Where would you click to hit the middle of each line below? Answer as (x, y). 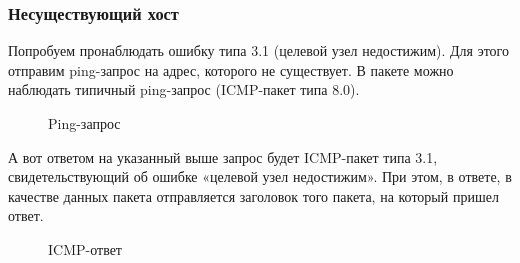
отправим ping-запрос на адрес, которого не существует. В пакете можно (231, 69)
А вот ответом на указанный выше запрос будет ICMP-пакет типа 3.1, (223, 156)
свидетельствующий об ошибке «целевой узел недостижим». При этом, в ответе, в (260, 176)
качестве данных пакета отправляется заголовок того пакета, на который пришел (253, 195)
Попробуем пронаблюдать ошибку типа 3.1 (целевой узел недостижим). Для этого (259, 50)
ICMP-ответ (85, 248)
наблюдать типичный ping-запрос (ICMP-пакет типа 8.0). (184, 89)
